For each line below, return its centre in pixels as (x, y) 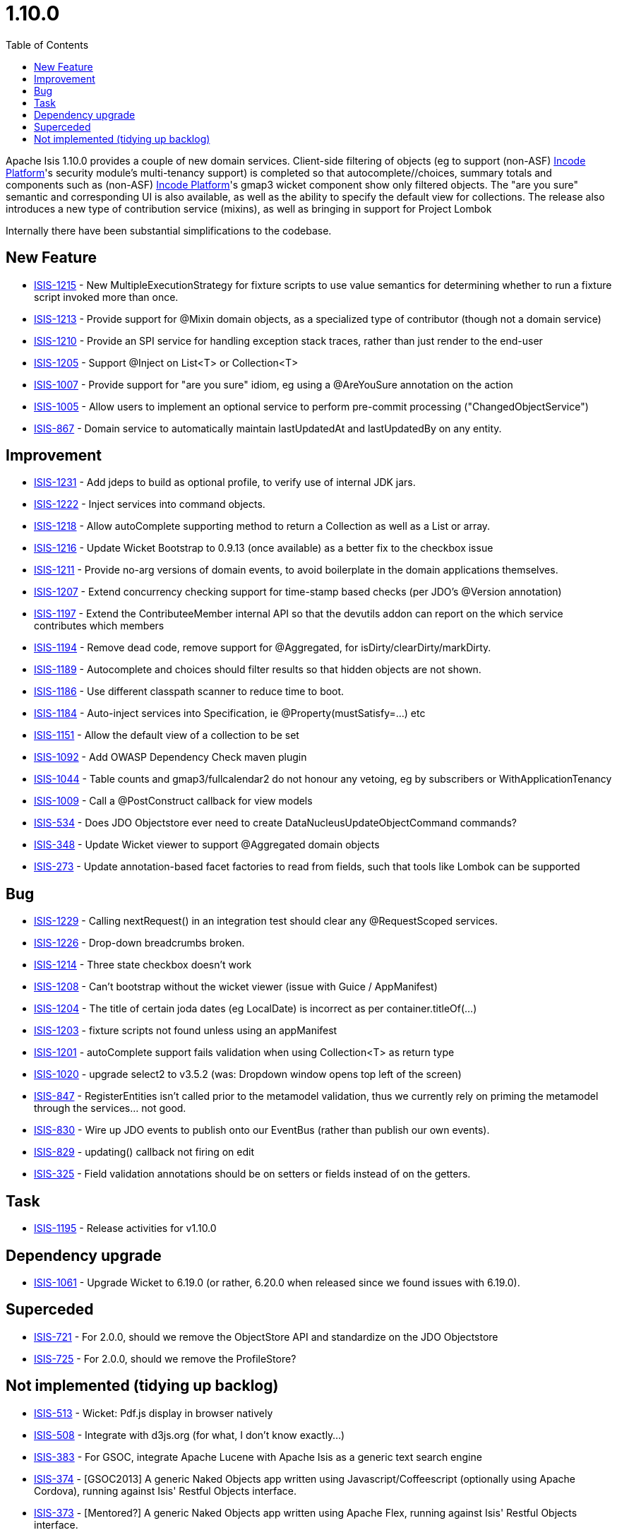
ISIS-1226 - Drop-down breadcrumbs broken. (139, 943)
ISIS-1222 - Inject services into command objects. (150, 504)
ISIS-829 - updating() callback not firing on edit (144, 1152)
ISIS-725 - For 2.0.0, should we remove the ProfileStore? (165, 1358)
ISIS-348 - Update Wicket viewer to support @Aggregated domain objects (207, 845)
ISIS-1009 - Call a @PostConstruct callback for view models (173, 801)
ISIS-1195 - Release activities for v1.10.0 (125, 1228)
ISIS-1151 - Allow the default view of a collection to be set (167, 735)
